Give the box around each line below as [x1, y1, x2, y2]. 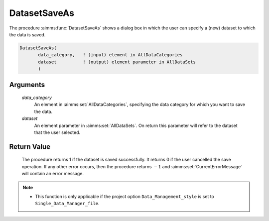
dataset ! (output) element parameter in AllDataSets [38, 59, 196, 65]
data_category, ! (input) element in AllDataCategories [38, 52, 183, 58]
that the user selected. [34, 129, 81, 135]
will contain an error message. [21, 171, 84, 177]
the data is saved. [9, 31, 46, 37]
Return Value [9, 142, 51, 151]
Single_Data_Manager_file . [35, 201, 100, 207]
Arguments [9, 80, 45, 89]
